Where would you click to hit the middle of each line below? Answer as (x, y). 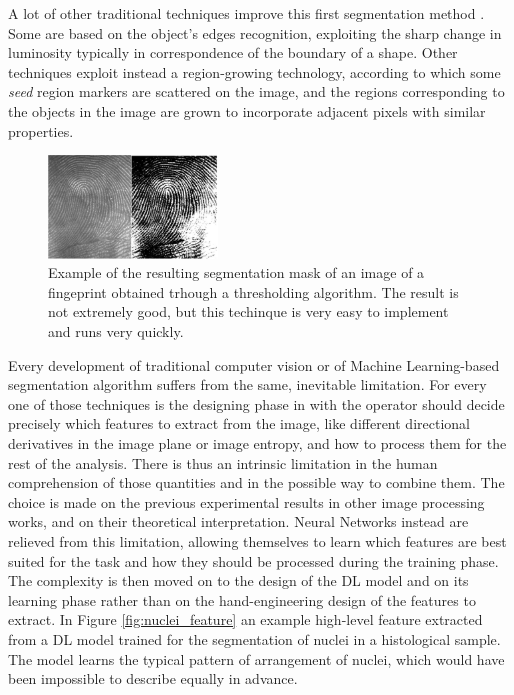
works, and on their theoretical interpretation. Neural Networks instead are (238, 521)
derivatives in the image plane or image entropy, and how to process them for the (257, 443)
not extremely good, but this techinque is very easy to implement (248, 311)
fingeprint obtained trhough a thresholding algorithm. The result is (253, 291)
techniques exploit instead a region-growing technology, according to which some (254, 71)
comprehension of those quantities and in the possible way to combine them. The (256, 482)
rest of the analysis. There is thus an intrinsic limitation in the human (223, 462)
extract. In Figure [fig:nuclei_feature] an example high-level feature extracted (245, 619)
